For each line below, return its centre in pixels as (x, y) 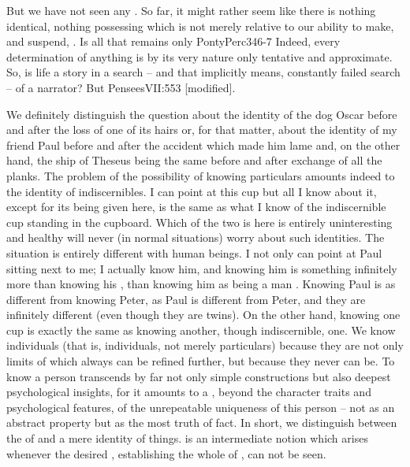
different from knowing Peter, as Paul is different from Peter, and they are (186, 299)
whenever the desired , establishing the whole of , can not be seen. (166, 453)
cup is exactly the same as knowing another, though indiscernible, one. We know (201, 330)
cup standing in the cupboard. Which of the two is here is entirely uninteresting (199, 222)
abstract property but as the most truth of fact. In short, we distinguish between (202, 423)
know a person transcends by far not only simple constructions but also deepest (199, 376)
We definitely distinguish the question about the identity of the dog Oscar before (202, 114)
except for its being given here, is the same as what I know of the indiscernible (196, 207)
